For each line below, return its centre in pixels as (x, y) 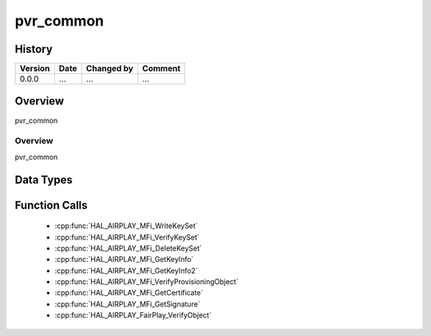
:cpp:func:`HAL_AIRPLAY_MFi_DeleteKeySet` (129, 248)
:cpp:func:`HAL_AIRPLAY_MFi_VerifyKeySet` (127, 237)
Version (35, 69)
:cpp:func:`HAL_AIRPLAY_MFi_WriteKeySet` (127, 226)
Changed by (109, 69)
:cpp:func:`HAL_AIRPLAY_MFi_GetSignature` (128, 304)
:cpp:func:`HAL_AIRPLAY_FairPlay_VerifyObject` (133, 315)
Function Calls (51, 205)
